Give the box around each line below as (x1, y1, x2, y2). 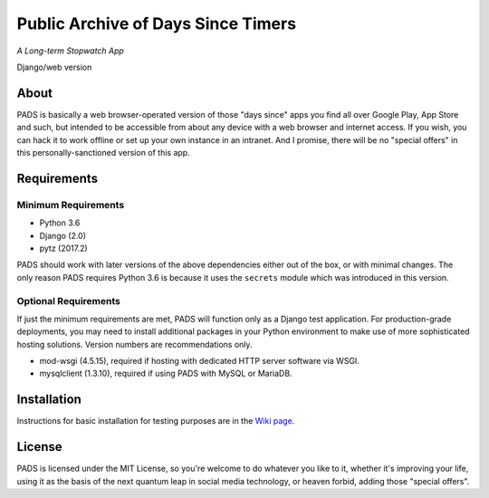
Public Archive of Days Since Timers (16, 14, 297, 34)
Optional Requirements (16, 294, 121, 307)
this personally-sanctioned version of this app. (16, 148, 190, 158)
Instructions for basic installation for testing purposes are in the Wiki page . (16, 416, 295, 426)
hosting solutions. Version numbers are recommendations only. (16, 339, 253, 350)
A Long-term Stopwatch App (16, 45, 124, 56)
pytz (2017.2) (39, 243, 88, 254)
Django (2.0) (39, 230, 86, 241)
